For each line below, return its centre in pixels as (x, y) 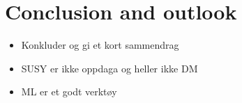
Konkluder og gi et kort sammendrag (100, 45)
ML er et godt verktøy (69, 92)
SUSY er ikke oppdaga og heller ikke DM (109, 68)
